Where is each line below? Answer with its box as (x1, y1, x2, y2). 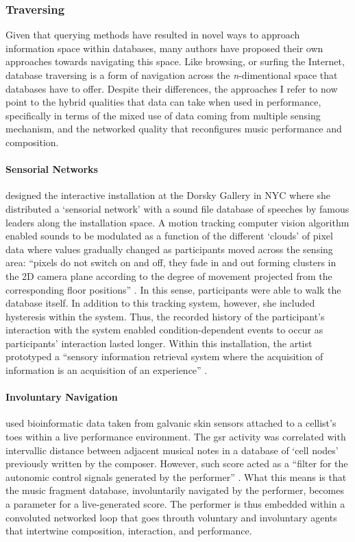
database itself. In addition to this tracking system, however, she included (5, 296, 315, 310)
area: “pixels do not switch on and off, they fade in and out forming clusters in (5, 255, 336, 270)
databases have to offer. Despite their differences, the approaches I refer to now (5, 81, 338, 95)
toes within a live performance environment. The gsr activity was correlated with (5, 429, 346, 444)
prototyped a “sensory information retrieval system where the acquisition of (5, 349, 323, 364)
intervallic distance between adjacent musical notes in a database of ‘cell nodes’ (5, 443, 339, 457)
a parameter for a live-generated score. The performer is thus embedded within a (5, 497, 345, 511)
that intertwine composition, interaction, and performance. (5, 523, 252, 538)
